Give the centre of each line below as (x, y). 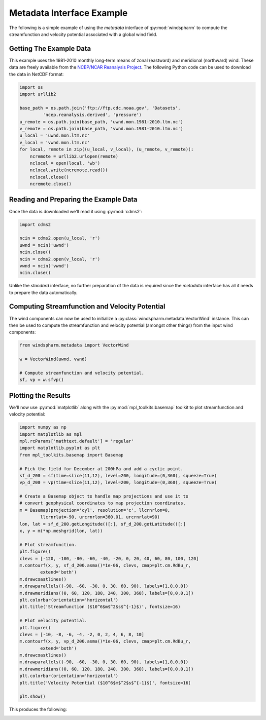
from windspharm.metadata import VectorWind (74, 345)
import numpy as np (43, 427)
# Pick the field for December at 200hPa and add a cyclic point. (101, 469)
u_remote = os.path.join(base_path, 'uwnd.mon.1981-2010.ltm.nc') (101, 122)
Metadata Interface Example (68, 13)
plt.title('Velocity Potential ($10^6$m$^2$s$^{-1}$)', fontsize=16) (105, 683)
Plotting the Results (40, 396)
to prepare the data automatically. (43, 292)
